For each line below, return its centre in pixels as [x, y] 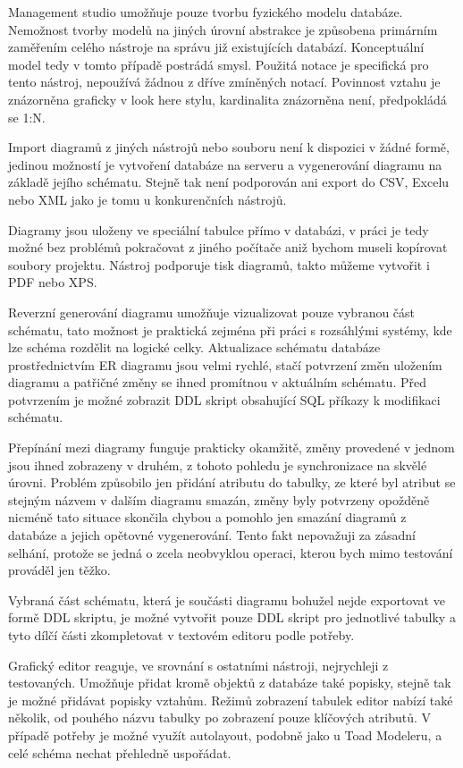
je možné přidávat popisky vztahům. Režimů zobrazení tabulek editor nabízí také [231, 700]
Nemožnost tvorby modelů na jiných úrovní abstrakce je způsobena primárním [223, 29]
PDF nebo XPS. [53, 282]
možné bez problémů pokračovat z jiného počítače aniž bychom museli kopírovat [228, 247]
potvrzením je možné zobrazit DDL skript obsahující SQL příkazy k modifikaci [224, 399]
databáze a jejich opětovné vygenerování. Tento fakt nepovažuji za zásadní [212, 535]
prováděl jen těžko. [59, 570]
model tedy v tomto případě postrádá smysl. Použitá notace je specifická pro [219, 64]
